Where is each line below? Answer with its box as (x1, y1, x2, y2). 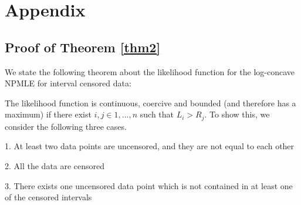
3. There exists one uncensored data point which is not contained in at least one (5, 179, 293, 191)
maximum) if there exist (5, 108, 92, 120)
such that (140, 108, 174, 120)
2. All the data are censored (5, 160, 105, 172)
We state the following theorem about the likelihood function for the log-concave (5, 65, 295, 78)
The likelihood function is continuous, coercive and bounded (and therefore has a (5, 96, 296, 109)
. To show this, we (204, 108, 270, 120)
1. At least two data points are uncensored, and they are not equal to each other (5, 140, 295, 152)
